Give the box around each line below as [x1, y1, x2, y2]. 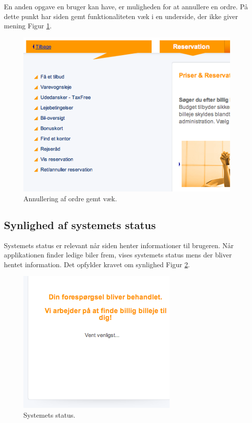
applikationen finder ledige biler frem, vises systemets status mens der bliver [4, 250, 232, 260]
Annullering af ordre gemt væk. [23, 193, 117, 203]
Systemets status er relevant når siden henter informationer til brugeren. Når [4, 240, 234, 250]
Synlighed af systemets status [4, 217, 156, 232]
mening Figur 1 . [4, 21, 52, 31]
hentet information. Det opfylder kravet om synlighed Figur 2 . [4, 259, 190, 269]
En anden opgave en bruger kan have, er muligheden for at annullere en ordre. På [4, 1, 248, 11]
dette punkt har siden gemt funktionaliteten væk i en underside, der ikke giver [4, 11, 238, 21]
